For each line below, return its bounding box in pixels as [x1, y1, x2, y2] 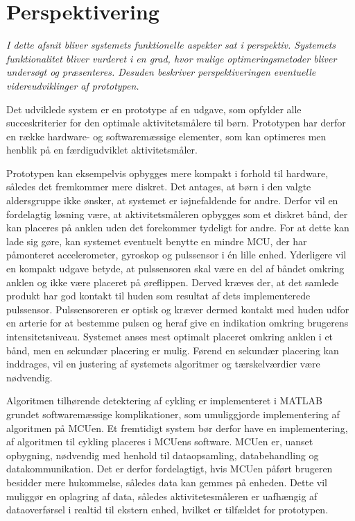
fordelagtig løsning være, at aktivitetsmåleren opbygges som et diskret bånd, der [6, 206, 348, 221]
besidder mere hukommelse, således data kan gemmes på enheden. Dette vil [6, 474, 327, 489]
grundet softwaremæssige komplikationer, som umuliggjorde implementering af [6, 406, 340, 421]
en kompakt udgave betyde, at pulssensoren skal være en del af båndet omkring [6, 261, 345, 276]
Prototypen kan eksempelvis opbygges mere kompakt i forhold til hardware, [6, 165, 329, 180]
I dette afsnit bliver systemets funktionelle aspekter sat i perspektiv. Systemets [6, 38, 336, 52]
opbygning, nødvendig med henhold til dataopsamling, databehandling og [6, 447, 319, 462]
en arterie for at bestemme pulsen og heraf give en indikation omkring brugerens [6, 315, 349, 330]
